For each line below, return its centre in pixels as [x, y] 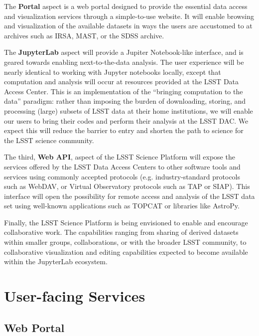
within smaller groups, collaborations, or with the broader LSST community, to [125, 242]
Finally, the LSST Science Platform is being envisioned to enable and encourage [126, 222]
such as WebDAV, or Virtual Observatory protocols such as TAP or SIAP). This [127, 186]
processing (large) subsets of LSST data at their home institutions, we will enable [129, 110]
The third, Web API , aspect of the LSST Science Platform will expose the [120, 157]
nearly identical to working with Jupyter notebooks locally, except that [113, 72]
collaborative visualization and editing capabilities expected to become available [126, 252]
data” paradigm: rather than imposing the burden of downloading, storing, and [125, 101]
